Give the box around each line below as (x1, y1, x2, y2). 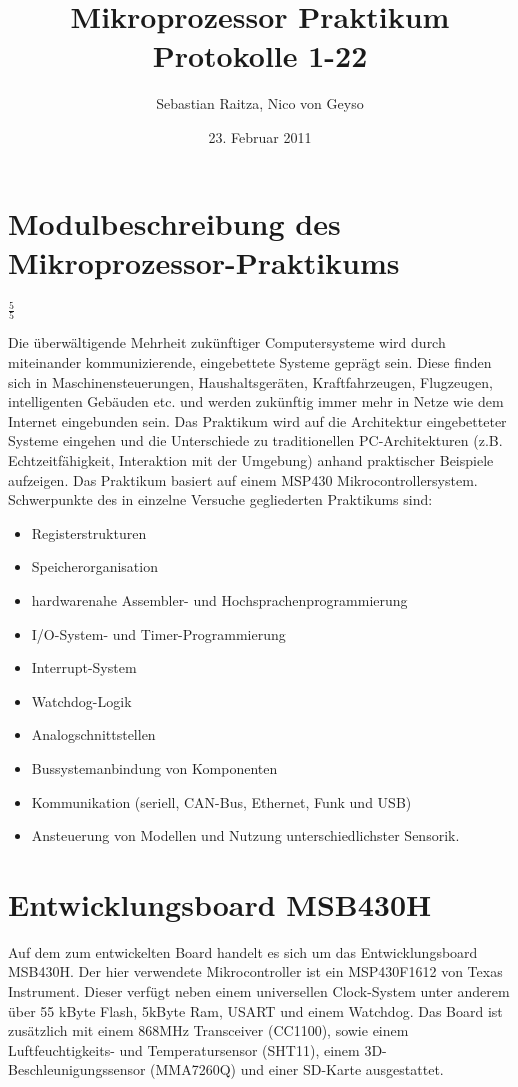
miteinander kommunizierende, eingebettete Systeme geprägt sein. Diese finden (8, 352, 492, 373)
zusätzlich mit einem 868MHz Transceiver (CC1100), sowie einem (8, 1020, 409, 1041)
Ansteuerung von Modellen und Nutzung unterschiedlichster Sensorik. (31, 825, 460, 846)
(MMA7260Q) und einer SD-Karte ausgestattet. (150, 1059, 444, 1080)
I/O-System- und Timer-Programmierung (31, 623, 286, 644)
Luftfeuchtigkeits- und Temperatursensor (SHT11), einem (8, 1039, 360, 1060)
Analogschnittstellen (31, 724, 156, 745)
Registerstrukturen (31, 522, 147, 543)
